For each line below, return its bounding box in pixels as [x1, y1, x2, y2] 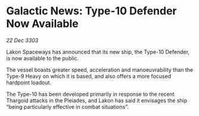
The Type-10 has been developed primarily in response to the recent [6, 90, 175, 97]
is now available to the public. [6, 54, 79, 62]
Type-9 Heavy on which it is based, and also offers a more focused [6, 72, 172, 80]
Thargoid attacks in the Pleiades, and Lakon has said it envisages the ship [6, 97, 188, 104]
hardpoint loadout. [6, 79, 52, 86]
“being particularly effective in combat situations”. [6, 103, 129, 110]
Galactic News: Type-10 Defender [6, 4, 177, 18]
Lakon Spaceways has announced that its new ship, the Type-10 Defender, [6, 48, 189, 55]
